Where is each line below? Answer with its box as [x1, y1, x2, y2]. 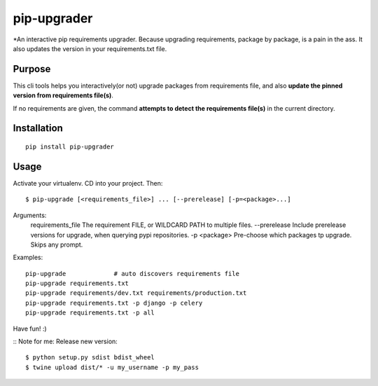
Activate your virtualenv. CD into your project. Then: [13, 179, 163, 187]
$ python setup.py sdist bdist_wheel [25, 354, 155, 361]
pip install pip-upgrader [25, 143, 115, 151]
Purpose [13, 63, 51, 75]
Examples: [13, 253, 43, 262]
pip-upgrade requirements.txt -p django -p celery [25, 298, 203, 307]
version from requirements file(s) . [13, 91, 113, 99]
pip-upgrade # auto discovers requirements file [25, 270, 239, 277]
